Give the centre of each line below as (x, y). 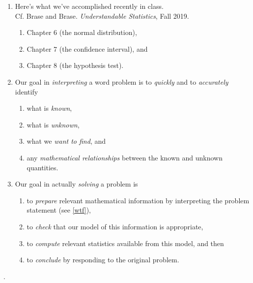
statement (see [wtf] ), (59, 210)
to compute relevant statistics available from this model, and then (125, 243)
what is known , (49, 108)
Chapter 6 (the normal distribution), (82, 32)
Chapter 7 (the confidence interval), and (87, 48)
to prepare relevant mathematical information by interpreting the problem (138, 200)
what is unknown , (53, 124)
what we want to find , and (66, 141)
